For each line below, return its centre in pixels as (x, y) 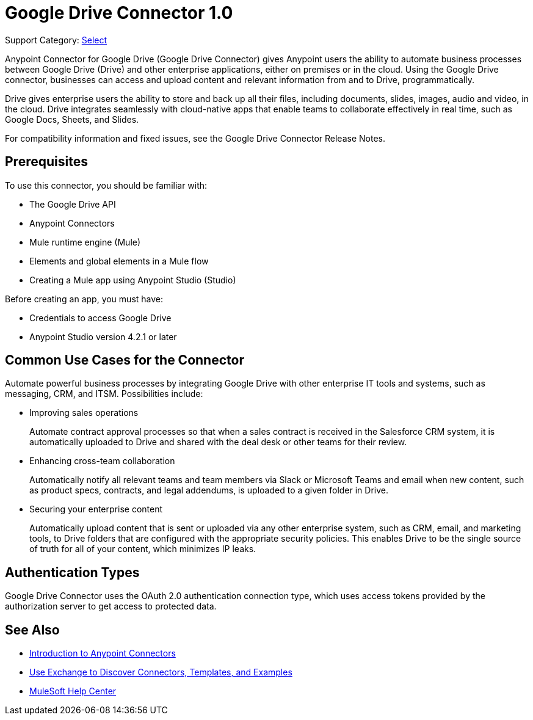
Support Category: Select (56, 40)
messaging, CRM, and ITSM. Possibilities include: (104, 394)
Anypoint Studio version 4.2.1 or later (103, 336)
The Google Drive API (73, 204)
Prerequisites (46, 162)
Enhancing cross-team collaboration (102, 461)
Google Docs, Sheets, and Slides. (72, 119)
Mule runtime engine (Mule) (85, 242)
